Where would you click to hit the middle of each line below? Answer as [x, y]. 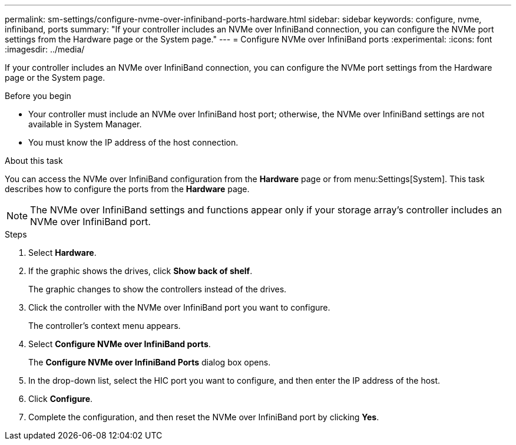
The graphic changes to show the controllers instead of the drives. [158, 289]
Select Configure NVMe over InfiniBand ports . [120, 344]
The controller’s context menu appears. [105, 326]
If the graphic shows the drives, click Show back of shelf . [140, 271]
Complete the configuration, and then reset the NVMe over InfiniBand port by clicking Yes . [204, 417]
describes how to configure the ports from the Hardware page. [127, 189]
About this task [34, 161]
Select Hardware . [62, 253]
